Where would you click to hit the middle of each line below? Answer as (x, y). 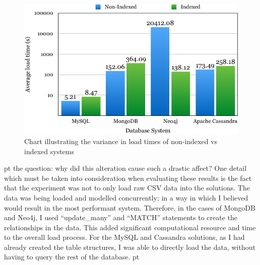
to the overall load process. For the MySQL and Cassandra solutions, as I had (124, 237)
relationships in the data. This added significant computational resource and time (130, 227)
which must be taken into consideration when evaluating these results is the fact (128, 178)
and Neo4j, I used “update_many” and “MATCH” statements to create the (121, 217)
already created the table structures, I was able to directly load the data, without (130, 247)
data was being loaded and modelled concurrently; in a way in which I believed (126, 197)
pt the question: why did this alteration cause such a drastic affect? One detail (125, 168)
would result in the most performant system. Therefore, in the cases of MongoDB (130, 207)
